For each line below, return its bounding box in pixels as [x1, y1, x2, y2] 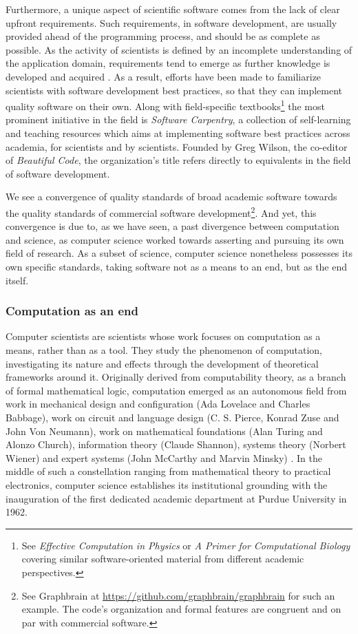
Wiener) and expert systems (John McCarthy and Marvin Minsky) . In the [6, 450, 322, 465]
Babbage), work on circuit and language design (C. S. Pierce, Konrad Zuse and [6, 410, 339, 424]
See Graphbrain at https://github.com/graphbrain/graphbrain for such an [21, 588, 335, 602]
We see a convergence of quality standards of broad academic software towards [6, 189, 337, 204]
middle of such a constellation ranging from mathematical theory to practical [6, 464, 331, 478]
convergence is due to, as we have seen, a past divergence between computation [6, 219, 339, 233]
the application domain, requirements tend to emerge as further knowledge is [6, 56, 330, 70]
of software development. [6, 166, 110, 180]
